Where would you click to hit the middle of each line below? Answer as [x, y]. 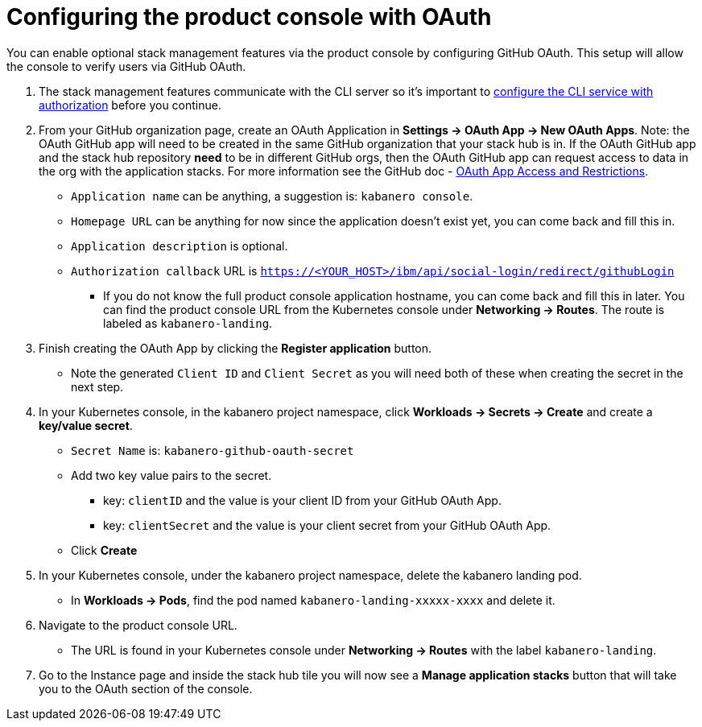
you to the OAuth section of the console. [146, 688]
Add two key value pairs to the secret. [171, 475]
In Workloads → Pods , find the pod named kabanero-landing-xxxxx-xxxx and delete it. [313, 600]
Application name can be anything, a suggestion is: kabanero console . [272, 196]
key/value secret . [86, 425]
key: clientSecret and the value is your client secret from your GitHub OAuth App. [327, 525]
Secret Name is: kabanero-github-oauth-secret [213, 450]
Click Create [104, 550]
